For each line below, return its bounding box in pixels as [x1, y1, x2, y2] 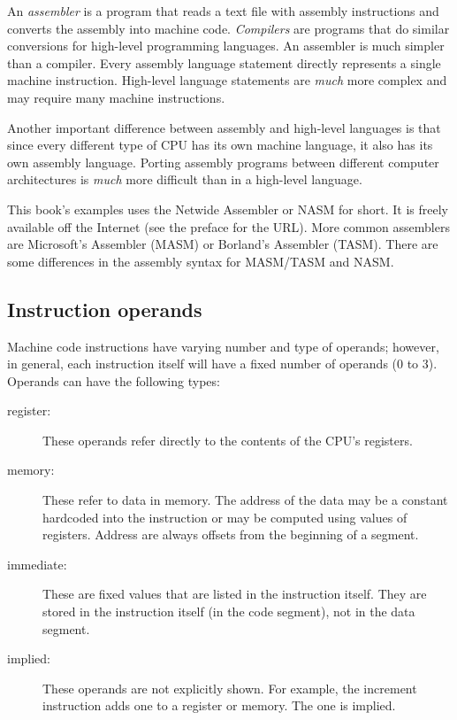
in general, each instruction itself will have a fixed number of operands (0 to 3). [7, 354, 438, 373]
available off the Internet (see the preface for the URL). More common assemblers [7, 217, 450, 236]
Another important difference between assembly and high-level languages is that [7, 118, 441, 136]
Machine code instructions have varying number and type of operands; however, [7, 337, 439, 355]
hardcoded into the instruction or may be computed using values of [42, 507, 407, 526]
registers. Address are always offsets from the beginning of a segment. [42, 525, 419, 544]
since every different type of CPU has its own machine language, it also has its [7, 135, 433, 154]
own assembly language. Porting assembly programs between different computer [7, 152, 439, 171]
